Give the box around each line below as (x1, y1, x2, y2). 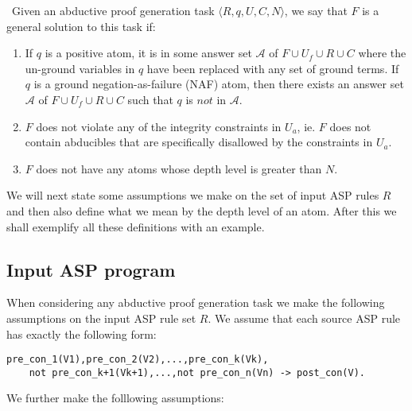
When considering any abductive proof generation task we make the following (6, 294, 385, 311)
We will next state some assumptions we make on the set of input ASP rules (6, 187, 379, 204)
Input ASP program (6, 257, 176, 281)
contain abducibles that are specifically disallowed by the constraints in (25, 134, 373, 150)
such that (127, 91, 173, 107)
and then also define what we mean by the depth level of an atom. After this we (6, 202, 397, 219)
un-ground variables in (25, 60, 135, 76)
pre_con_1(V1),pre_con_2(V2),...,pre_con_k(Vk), (6, 354, 269, 366)
